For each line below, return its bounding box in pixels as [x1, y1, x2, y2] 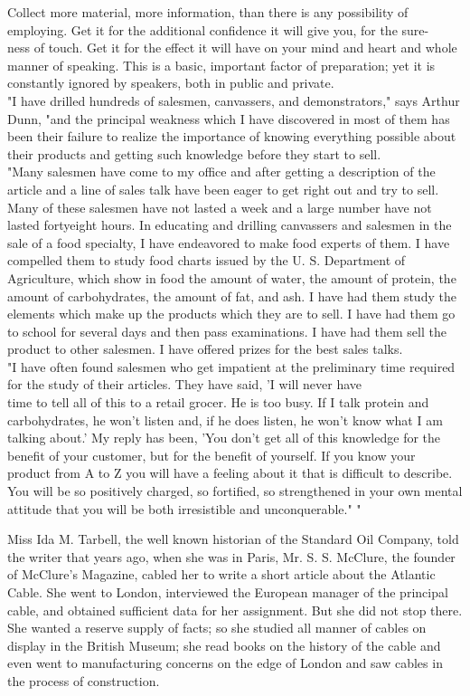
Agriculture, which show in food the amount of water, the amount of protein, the [7, 268, 456, 287]
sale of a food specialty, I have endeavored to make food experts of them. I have [7, 233, 450, 252]
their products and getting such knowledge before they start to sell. [7, 144, 381, 163]
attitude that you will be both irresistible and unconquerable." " [7, 499, 362, 518]
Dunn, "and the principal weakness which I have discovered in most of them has [7, 109, 450, 128]
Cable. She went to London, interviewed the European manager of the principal [7, 583, 448, 601]
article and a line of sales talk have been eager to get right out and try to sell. [7, 179, 439, 198]
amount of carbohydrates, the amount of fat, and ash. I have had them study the [7, 286, 456, 305]
